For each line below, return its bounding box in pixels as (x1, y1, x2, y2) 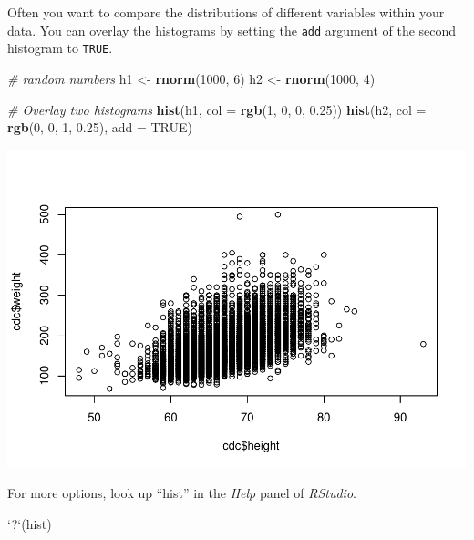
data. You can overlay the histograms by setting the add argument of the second (7, 20, 457, 39)
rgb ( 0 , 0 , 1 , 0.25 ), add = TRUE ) (7, 118, 192, 137)
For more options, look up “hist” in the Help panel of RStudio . (7, 483, 356, 503)
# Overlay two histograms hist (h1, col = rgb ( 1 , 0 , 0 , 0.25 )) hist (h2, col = (7, 99, 427, 119)
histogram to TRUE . (7, 38, 113, 57)
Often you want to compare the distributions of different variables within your (7, 3, 445, 21)
